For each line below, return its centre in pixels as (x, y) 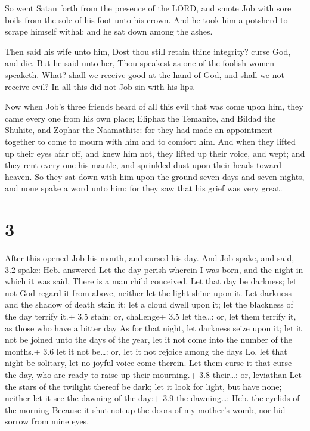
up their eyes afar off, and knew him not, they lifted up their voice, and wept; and (155, 153)
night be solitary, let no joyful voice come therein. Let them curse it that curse (148, 363)
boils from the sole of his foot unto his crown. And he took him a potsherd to (146, 19)
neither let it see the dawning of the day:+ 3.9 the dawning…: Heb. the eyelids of (152, 398)
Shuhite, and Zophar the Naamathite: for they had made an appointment (139, 130)
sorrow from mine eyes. (47, 421)
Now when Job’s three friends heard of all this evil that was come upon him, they (154, 106)
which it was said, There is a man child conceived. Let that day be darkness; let (151, 281)
